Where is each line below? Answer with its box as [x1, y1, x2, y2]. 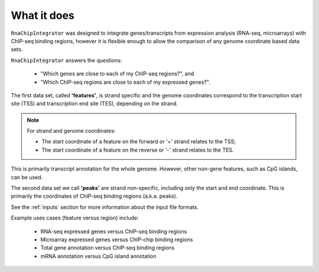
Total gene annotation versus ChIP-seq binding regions [40, 244, 175, 251]
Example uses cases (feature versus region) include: [11, 214, 139, 221]
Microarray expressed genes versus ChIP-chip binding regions [40, 236, 193, 243]
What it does [11, 9, 75, 22]
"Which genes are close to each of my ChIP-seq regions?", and [40, 70, 194, 77]
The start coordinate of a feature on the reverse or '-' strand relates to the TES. [41, 146, 234, 153]
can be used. [11, 173, 43, 181]
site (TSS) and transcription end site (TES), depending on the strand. [11, 100, 178, 107]
